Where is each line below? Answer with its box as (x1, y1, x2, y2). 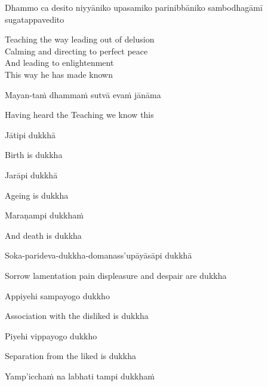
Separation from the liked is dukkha (5, 349, 136, 362)
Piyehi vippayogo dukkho (5, 329, 97, 342)
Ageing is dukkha (5, 189, 69, 201)
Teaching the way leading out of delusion (5, 33, 155, 45)
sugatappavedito (5, 13, 64, 25)
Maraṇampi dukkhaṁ (5, 209, 84, 221)
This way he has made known (5, 68, 113, 80)
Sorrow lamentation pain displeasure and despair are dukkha (5, 269, 227, 281)
